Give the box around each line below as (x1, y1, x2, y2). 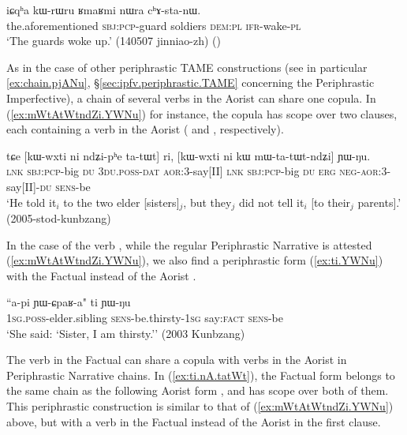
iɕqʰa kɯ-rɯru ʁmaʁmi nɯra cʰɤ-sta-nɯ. (6, 2, 201, 17)
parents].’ (357, 193, 401, 210)
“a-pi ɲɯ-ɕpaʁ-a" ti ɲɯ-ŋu (6, 294, 131, 310)
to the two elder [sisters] (63, 193, 180, 210)
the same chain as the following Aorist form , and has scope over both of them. (6, 382, 389, 399)
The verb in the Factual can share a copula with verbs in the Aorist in (6, 351, 347, 368)
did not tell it (238, 193, 304, 210)
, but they (183, 193, 232, 210)
